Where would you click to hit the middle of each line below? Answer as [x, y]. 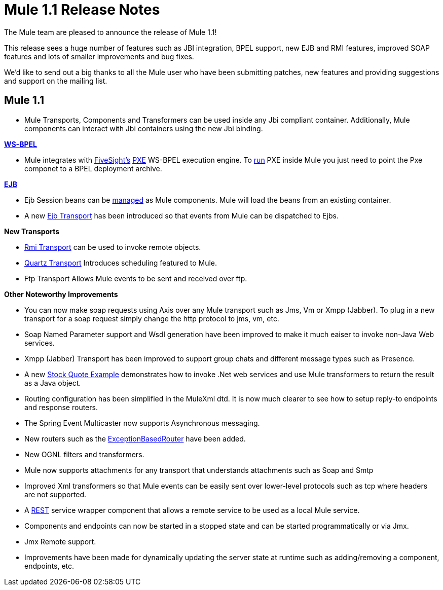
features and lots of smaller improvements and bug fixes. [99, 56]
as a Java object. [53, 383]
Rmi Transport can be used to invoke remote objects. [113, 247]
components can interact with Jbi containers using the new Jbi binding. [144, 128]
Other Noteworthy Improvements [61, 294]
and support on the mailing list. [56, 81]
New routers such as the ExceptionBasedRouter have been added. [135, 438]
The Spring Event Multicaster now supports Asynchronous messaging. [142, 423]
